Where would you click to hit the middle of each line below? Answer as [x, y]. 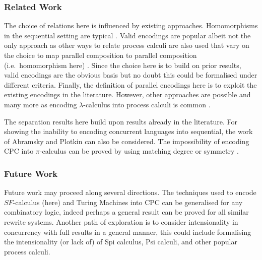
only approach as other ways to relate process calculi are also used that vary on [127, 45]
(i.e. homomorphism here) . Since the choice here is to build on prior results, [123, 65]
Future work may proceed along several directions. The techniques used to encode [130, 192]
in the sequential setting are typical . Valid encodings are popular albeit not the [127, 35]
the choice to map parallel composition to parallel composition [101, 55]
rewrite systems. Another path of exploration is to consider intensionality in [121, 221]
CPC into [19, 151]
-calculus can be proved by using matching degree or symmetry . [139, 151]
